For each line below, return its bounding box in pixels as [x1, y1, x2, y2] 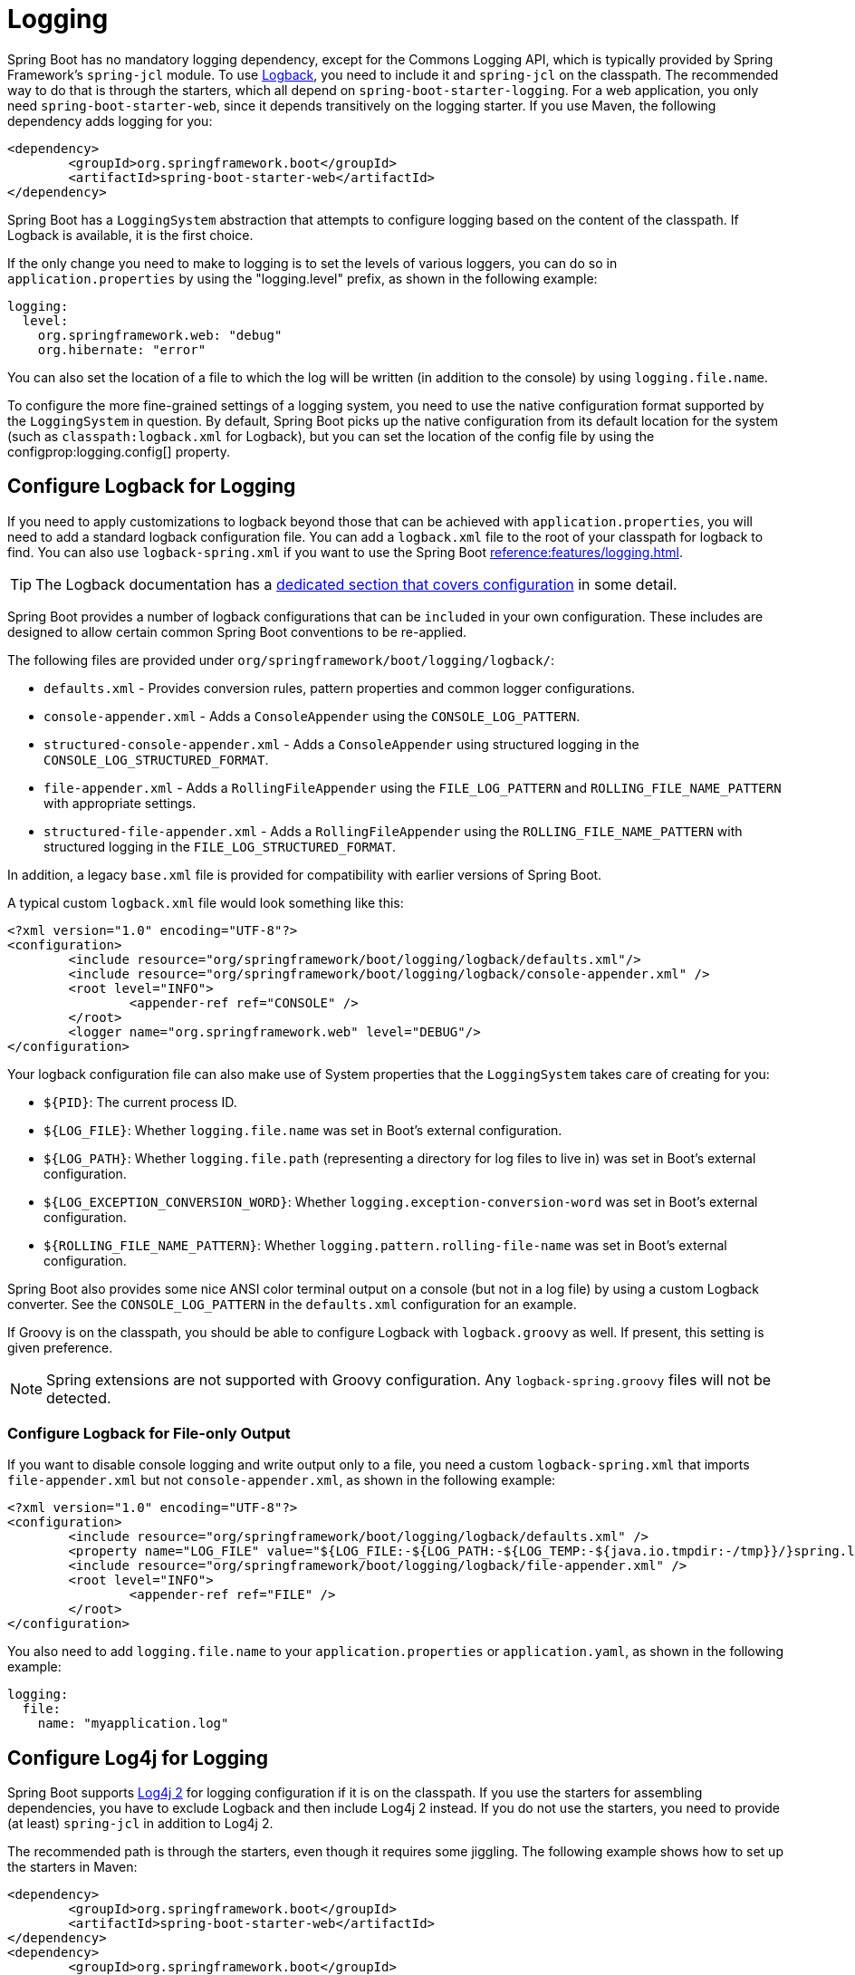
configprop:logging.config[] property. [7, 443, 231, 459]
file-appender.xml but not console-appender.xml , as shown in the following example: [7, 1472, 556, 1488]
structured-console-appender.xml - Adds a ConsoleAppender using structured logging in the [43, 736, 639, 752]
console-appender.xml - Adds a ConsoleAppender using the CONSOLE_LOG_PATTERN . [43, 708, 581, 724]
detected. [46, 1388, 111, 1407]
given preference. [7, 1339, 113, 1355]
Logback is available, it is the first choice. [7, 226, 254, 243]
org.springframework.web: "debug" [37, 327, 283, 342]
